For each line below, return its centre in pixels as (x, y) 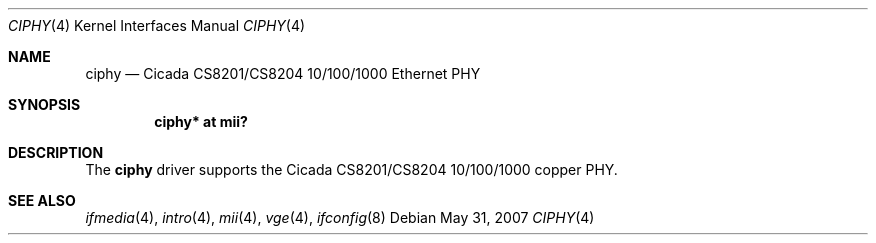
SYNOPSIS (44, 104)
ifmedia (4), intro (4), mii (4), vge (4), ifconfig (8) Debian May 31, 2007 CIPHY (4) (340, 217)
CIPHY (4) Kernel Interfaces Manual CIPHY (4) (157, 25)
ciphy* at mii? (201, 121)
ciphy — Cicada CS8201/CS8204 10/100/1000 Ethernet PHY (283, 73)
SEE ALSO (42, 200)
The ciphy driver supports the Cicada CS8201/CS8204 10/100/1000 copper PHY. (351, 169)
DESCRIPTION (56, 152)
